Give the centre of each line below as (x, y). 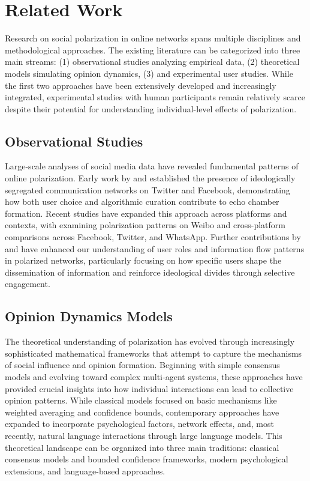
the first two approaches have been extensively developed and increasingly (141, 85)
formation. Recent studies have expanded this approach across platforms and (146, 213)
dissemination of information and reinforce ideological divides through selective (150, 272)
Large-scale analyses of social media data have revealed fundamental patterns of (152, 166)
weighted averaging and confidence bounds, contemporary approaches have (142, 412)
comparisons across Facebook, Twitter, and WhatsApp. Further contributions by (153, 237)
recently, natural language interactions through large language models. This (144, 435)
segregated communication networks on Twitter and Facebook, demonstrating (148, 189)
